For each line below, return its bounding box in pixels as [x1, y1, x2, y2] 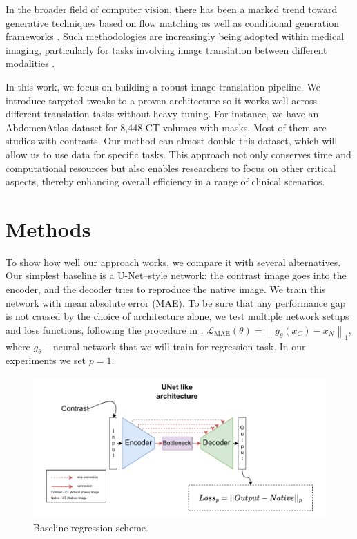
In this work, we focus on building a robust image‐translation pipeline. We [6, 79, 320, 93]
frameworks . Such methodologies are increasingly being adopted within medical [6, 29, 345, 44]
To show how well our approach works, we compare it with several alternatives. [6, 254, 341, 269]
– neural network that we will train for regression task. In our [45, 339, 306, 353]
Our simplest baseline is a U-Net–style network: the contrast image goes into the [6, 268, 347, 283]
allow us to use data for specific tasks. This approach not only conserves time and [6, 146, 351, 161]
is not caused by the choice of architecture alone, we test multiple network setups [6, 309, 349, 323]
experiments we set [6, 353, 86, 368]
